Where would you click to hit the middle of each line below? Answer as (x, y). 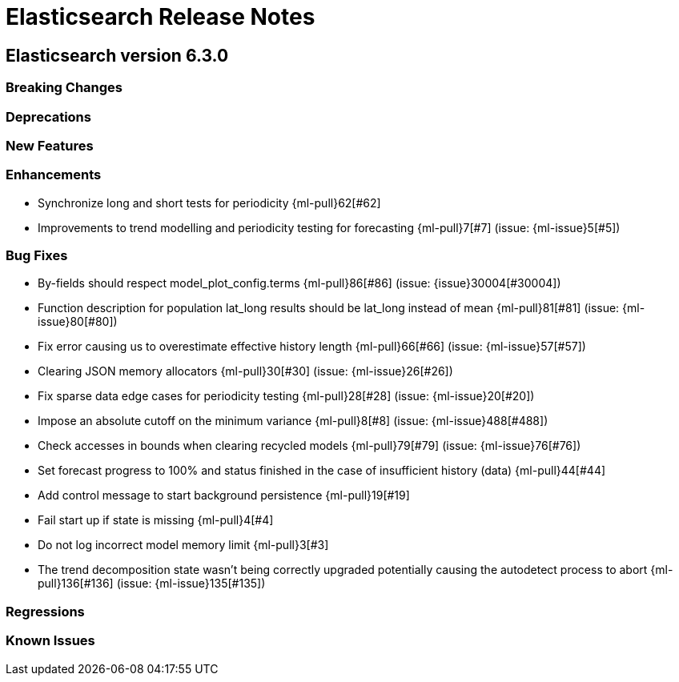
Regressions (45, 611)
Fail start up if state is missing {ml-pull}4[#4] (156, 520)
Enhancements (54, 175)
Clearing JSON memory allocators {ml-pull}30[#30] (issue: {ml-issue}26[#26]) (245, 371)
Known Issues (50, 641)
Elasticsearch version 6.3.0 (117, 55)
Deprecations (48, 116)
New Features (50, 145)
